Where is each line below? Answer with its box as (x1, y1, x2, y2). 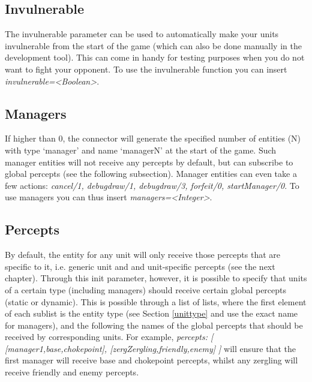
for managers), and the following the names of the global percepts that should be (5, 318, 303, 331)
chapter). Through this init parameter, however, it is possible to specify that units (5, 272, 307, 284)
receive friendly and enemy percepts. (5, 366, 139, 378)
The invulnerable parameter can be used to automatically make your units (5, 28, 279, 40)
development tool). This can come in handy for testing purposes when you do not (5, 51, 305, 64)
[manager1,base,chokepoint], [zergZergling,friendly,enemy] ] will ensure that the (5, 342, 296, 354)
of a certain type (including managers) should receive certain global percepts (5, 283, 287, 296)
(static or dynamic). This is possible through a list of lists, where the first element (5, 295, 307, 308)
